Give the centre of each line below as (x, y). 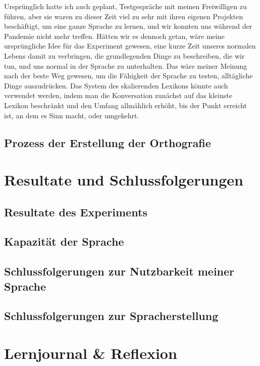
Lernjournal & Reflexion (91, 353)
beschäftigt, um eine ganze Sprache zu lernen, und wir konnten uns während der (128, 26)
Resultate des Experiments (76, 212)
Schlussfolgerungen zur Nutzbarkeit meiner (119, 271)
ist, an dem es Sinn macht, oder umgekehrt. (72, 115)
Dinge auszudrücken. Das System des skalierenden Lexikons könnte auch (116, 85)
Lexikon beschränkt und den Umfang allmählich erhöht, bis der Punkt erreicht (126, 105)
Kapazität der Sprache (64, 241)
